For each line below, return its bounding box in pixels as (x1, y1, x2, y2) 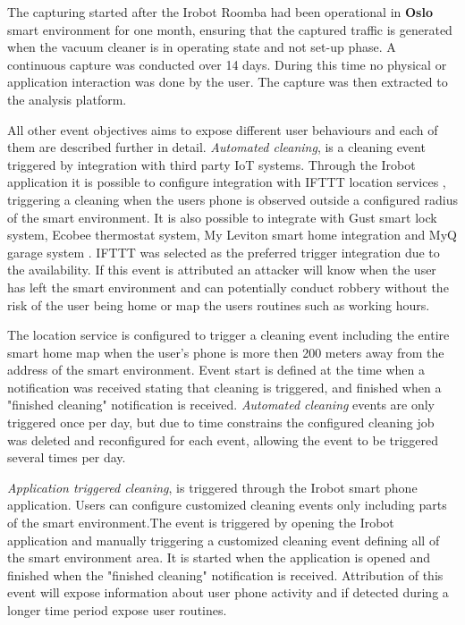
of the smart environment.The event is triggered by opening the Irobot (7, 513, 394, 532)
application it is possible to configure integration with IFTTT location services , (7, 173, 446, 191)
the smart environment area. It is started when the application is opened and (7, 548, 430, 567)
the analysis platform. (7, 89, 127, 108)
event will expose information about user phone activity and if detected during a (7, 583, 449, 602)
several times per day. (7, 448, 126, 467)
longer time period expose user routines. (7, 601, 227, 619)
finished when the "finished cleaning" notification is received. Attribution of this (7, 565, 444, 584)
